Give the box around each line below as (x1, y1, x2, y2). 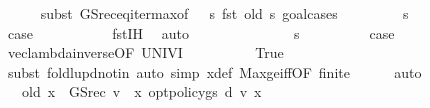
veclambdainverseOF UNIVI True (7, 42, 284, 63)
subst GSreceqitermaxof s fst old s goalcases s (40, 3, 409, 23)
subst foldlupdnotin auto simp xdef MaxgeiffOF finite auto (7, 61, 422, 82)
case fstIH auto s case (7, 22, 395, 43)
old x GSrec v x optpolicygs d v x (21, 81, 262, 102)
